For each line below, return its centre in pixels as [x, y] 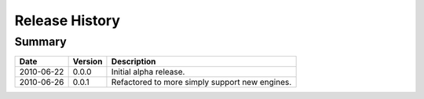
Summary [40, 42]
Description [133, 61]
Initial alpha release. [148, 72]
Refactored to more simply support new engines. [201, 82]
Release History [68, 20]
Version [88, 61]
